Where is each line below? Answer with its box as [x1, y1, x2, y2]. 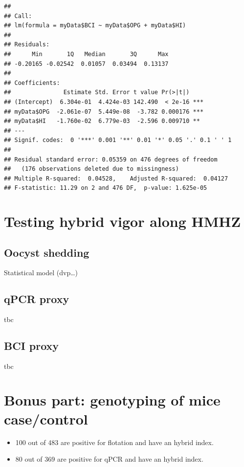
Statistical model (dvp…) [4, 267, 78, 278]
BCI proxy [4, 338, 59, 353]
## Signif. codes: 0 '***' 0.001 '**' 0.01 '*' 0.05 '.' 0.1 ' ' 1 [4, 137, 232, 144]
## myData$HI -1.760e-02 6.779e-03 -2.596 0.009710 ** [4, 118, 200, 125]
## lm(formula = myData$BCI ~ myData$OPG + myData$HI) [4, 22, 186, 29]
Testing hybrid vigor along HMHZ [4, 211, 241, 231]
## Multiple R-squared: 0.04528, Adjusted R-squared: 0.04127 [4, 175, 228, 182]
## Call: [4, 12, 32, 20]
